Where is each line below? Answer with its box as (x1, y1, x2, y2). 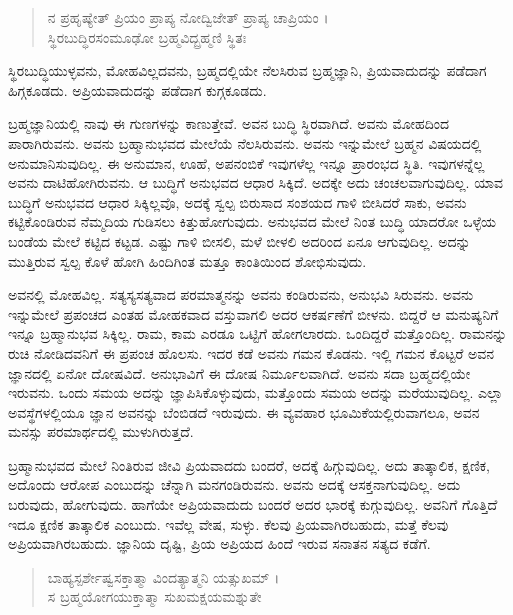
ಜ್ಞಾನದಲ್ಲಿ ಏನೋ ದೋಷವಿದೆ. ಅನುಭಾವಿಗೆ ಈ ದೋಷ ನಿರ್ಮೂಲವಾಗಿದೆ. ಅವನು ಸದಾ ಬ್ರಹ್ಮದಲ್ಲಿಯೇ (8, 362, 471, 383)
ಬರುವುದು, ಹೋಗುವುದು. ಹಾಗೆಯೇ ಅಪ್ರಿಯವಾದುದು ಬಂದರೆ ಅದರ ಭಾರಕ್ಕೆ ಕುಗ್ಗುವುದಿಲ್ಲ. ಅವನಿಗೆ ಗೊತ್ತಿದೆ (8, 494, 498, 515)
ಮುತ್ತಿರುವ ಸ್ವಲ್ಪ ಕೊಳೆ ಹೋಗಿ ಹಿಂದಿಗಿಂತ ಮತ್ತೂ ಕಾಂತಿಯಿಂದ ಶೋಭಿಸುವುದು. (8, 250, 367, 271)
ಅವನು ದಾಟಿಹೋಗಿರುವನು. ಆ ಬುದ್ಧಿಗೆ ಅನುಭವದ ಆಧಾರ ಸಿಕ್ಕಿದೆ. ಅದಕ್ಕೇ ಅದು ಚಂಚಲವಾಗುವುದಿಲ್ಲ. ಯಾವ (8, 172, 504, 193)
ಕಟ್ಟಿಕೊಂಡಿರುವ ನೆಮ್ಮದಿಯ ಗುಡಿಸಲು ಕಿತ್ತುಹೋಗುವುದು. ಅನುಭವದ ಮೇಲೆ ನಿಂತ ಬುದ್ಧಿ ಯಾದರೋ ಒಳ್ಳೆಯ (8, 211, 497, 232)
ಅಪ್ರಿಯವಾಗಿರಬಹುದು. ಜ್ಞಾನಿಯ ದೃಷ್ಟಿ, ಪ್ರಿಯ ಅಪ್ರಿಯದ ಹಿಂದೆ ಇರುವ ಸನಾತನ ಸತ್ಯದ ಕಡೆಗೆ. (8, 533, 431, 554)
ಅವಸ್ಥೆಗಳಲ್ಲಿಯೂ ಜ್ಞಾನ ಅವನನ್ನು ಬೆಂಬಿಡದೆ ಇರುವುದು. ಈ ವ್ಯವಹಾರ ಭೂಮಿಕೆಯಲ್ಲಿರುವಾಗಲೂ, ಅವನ (8, 401, 480, 422)
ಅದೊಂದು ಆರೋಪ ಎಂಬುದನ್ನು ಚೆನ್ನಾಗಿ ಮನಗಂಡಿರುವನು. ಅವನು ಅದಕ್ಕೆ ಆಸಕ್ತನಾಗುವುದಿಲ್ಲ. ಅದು (8, 474, 461, 495)
